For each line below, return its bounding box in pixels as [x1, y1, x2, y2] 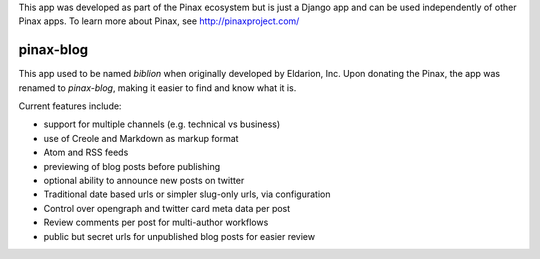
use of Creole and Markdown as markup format [43, 132, 239, 144]
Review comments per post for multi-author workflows [43, 216, 269, 229]
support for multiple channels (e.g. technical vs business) [43, 118, 281, 130]
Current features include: [18, 100, 122, 112]
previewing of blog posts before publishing [43, 160, 220, 172]
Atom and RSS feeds [43, 146, 129, 159]
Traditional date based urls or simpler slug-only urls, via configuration [43, 188, 331, 200]
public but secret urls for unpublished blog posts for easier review [43, 230, 315, 242]
